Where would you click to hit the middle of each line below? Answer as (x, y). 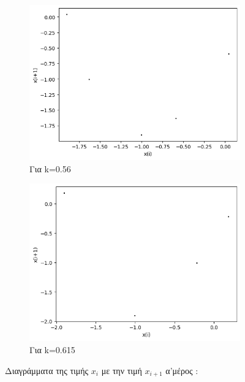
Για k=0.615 (52, 350)
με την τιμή (122, 370)
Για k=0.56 (50, 168)
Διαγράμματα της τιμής (47, 370)
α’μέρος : (182, 370)
